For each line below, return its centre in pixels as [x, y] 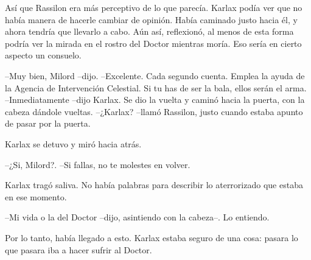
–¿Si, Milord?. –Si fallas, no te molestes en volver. [98, 164]
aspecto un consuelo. [43, 55]
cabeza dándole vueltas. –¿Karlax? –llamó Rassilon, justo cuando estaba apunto [154, 111]
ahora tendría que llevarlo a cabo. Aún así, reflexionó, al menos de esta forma [149, 31]
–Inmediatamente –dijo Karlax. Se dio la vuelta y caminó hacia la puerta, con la [155, 100]
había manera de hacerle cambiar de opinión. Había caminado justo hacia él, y [151, 19]
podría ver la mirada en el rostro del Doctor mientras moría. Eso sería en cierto [153, 43]
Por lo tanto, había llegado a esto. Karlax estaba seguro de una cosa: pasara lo [152, 237]
